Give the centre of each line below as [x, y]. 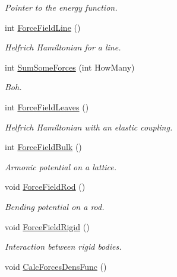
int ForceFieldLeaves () [47, 106]
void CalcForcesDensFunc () [56, 266]
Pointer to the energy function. [61, 7]
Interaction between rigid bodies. [63, 246]
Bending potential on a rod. [55, 206]
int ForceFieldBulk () [43, 147]
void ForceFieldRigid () [47, 226]
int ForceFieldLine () [43, 27]
